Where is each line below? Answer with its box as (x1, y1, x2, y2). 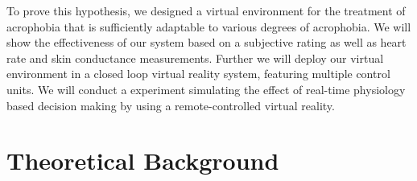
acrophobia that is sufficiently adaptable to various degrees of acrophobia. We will (6, 18, 411, 35)
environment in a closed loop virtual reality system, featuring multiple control (6, 65, 390, 82)
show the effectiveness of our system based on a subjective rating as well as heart (6, 34, 407, 51)
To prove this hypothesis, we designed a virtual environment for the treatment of (6, 2, 406, 19)
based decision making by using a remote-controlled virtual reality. (6, 97, 335, 113)
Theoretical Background (6, 144, 279, 177)
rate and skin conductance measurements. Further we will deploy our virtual (6, 49, 384, 66)
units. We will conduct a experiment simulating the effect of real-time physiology (6, 80, 406, 97)
